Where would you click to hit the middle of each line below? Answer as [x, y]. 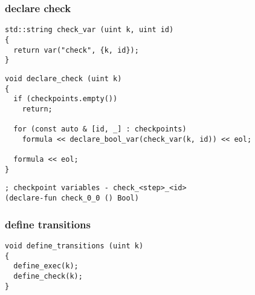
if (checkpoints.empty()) [66, 99]
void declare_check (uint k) [63, 78]
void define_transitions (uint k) [74, 246]
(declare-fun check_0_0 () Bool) [72, 198]
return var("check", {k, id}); [76, 50]
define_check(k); [48, 276]
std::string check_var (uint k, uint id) [89, 30]
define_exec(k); [46, 266]
